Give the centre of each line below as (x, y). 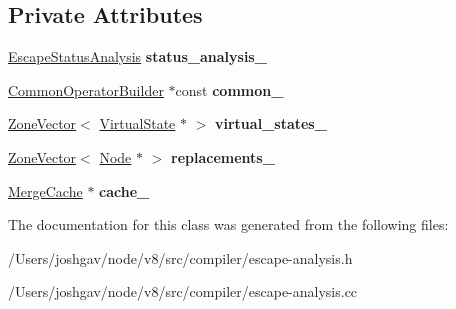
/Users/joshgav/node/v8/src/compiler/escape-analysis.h (180, 257)
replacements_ (223, 156)
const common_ (229, 89)
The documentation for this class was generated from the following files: (228, 224)
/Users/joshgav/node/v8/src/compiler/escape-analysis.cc (183, 291)
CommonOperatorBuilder (86, 89)
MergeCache (45, 190)
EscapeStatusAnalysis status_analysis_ (137, 56)
